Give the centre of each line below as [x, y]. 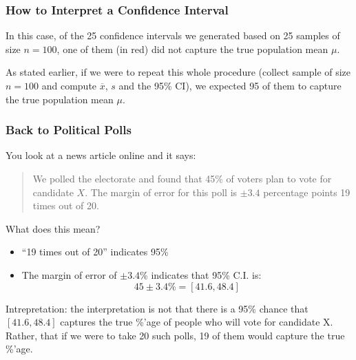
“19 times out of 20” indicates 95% [95, 252]
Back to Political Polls [69, 130]
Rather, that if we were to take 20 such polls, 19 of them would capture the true [175, 335]
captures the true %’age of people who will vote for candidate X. [197, 322]
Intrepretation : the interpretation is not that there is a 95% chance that [157, 308]
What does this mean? [53, 228]
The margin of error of [69, 274]
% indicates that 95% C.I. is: [201, 274]
